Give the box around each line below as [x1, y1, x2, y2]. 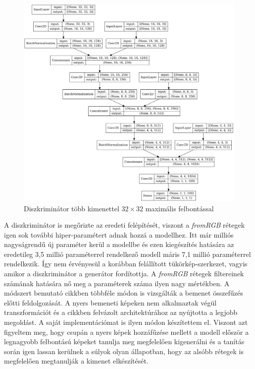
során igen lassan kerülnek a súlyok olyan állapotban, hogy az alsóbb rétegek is [4, 346, 244, 356]
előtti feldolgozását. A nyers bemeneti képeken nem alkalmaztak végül [4, 297, 217, 307]
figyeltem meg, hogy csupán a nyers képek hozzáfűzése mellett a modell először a [4, 326, 249, 337]
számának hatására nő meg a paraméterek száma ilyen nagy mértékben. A [4, 278, 230, 288]
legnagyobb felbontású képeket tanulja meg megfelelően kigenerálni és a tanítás [4, 336, 245, 347]
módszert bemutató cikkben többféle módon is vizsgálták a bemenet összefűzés [4, 288, 243, 298]
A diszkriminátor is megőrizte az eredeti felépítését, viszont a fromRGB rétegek [4, 220, 245, 230]
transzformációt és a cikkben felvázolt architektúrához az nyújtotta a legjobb [4, 307, 238, 317]
